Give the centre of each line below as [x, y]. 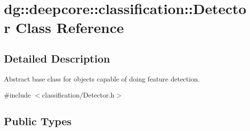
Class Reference [70, 27]
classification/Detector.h [78, 95]
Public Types [38, 121]
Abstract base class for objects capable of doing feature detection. [102, 78]
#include [18, 95]
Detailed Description [57, 58]
